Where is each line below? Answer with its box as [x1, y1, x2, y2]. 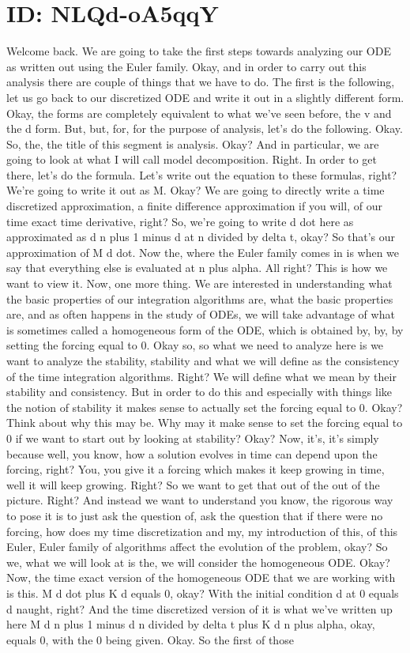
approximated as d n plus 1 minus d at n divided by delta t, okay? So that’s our [6, 228, 395, 245]
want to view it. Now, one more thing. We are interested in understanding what [6, 275, 393, 292]
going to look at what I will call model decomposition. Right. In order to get [6, 151, 377, 168]
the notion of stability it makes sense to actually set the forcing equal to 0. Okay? [6, 398, 403, 415]
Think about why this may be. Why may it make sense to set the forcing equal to [6, 414, 403, 431]
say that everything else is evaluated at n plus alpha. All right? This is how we [6, 259, 388, 276]
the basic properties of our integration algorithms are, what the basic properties [6, 290, 393, 307]
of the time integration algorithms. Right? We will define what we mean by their [6, 368, 397, 384]
